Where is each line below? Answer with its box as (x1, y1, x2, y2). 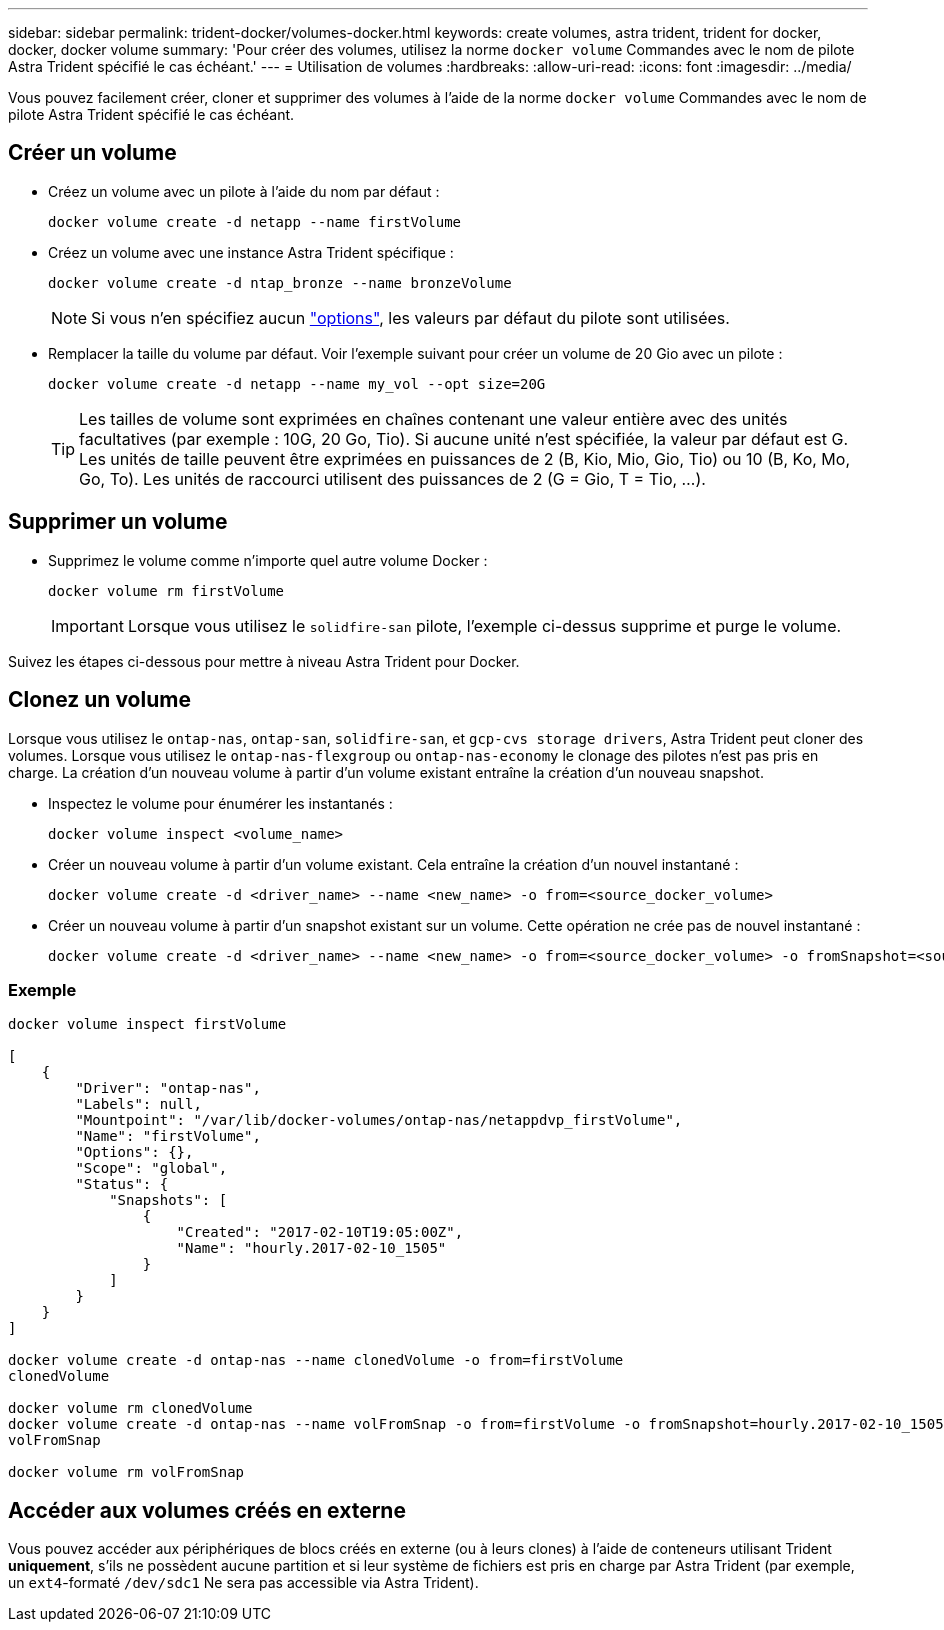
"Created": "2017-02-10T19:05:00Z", (176, 1224, 464, 1241)
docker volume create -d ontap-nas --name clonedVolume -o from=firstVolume (8, 1352, 624, 1369)
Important (51, 615, 124, 636)
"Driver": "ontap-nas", (75, 1080, 261, 1097)
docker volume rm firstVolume (48, 582, 285, 599)
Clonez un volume (8, 687, 191, 713)
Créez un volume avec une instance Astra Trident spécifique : (48, 243, 454, 261)
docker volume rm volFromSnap (8, 1464, 245, 1481)
